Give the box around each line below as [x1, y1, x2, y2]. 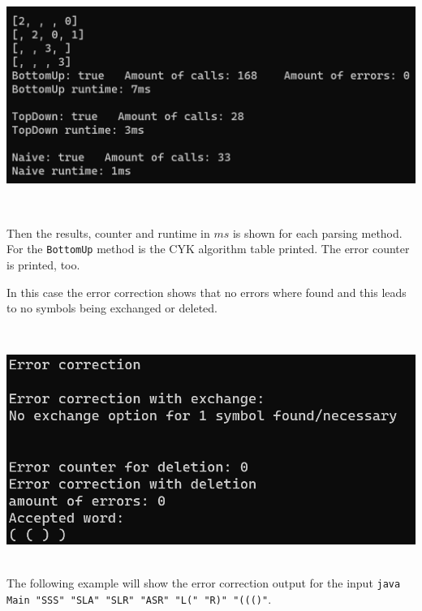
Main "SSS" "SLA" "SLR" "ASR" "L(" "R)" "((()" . [6, 590, 272, 607]
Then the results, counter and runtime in [6, 224, 210, 241]
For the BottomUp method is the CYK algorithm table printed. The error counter [6, 240, 410, 257]
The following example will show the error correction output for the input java [6, 574, 401, 592]
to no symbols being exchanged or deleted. [6, 299, 217, 316]
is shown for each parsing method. [232, 224, 403, 241]
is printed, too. [6, 256, 80, 273]
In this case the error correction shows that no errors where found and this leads [6, 283, 407, 300]
